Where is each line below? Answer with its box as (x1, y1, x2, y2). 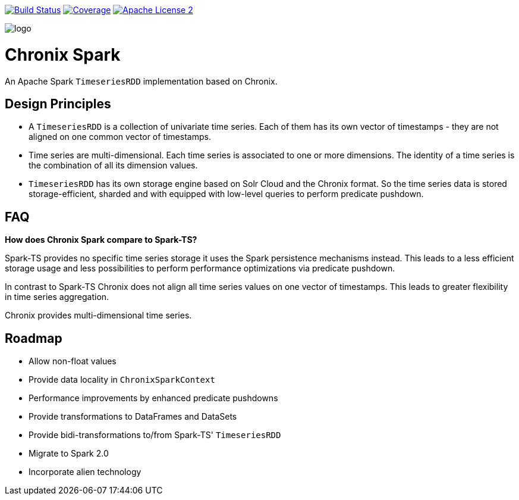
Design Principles (5, 96, 111, 111)
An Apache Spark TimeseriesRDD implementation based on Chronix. (5, 76, 278, 86)
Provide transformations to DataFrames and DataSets (29, 411, 237, 422)
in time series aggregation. (5, 292, 109, 302)
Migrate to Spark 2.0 (29, 448, 109, 459)
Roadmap (5, 330, 62, 346)
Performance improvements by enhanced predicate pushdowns (29, 393, 278, 404)
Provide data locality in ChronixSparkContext (29, 374, 215, 385)
